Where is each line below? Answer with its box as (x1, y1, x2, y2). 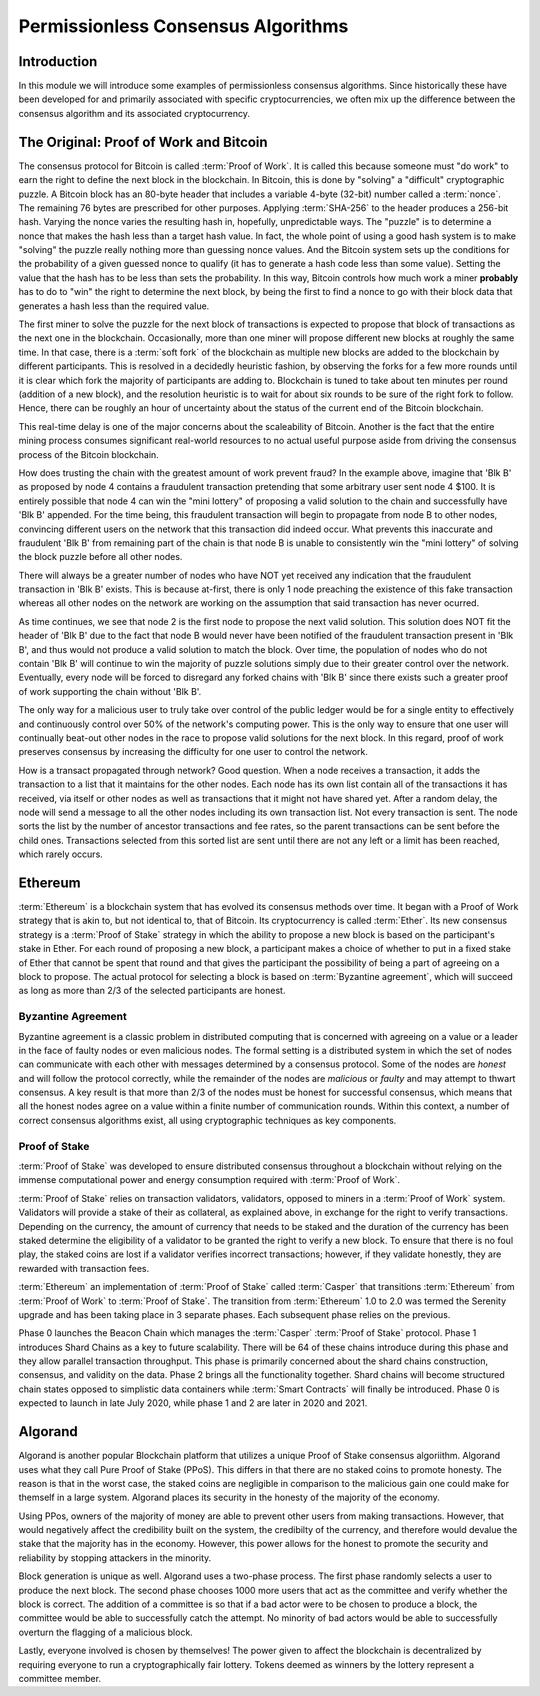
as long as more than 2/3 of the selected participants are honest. (18, 985, 286, 997)
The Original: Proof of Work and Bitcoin (18, 133, 269, 150)
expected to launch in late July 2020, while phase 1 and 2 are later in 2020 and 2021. (18, 1397, 368, 1409)
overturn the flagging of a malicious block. (18, 1626, 194, 1638)
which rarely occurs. (18, 848, 104, 860)
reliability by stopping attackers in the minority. (18, 1551, 212, 1564)
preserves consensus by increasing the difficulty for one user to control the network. (18, 746, 369, 758)
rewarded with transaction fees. (18, 1262, 150, 1274)
